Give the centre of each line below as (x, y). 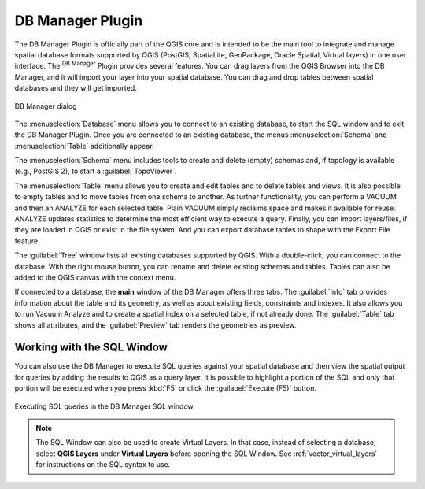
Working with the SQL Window (91, 348)
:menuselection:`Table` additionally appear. (84, 146)
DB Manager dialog (46, 106)
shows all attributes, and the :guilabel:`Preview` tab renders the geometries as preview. (155, 325)
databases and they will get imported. (76, 88)
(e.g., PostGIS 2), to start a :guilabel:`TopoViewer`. (96, 171)
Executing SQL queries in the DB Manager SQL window (104, 406)
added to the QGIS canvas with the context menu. (95, 277)
